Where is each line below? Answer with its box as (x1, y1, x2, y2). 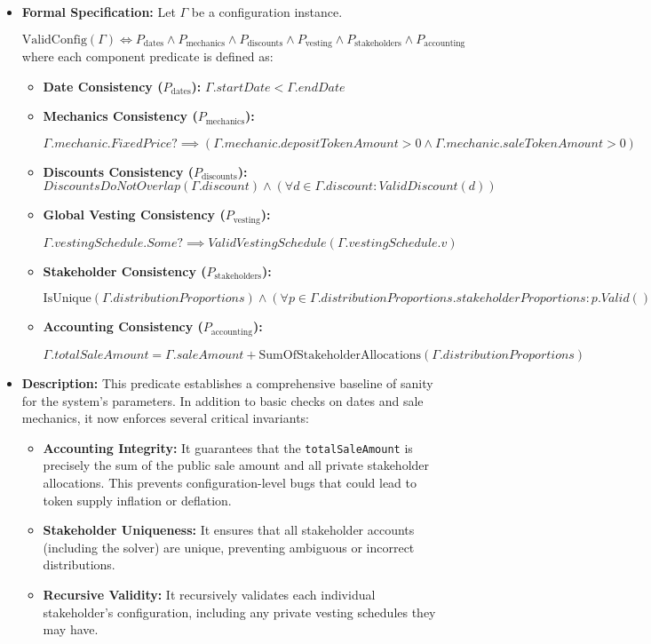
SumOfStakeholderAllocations (258, 348, 422, 362)
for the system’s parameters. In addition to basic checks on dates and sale (21, 391, 424, 409)
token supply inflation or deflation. (43, 490, 232, 509)
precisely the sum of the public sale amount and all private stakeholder (43, 456, 430, 474)
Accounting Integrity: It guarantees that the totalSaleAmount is (43, 438, 413, 457)
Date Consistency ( (43, 76, 163, 95)
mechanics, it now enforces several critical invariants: (21, 409, 309, 427)
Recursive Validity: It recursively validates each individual (43, 584, 376, 603)
